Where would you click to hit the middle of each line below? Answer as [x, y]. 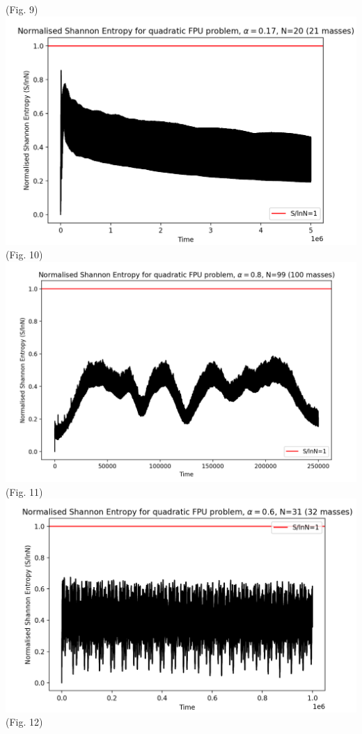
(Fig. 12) [24, 722]
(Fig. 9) [22, 9]
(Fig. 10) [24, 255]
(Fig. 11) [24, 491]
